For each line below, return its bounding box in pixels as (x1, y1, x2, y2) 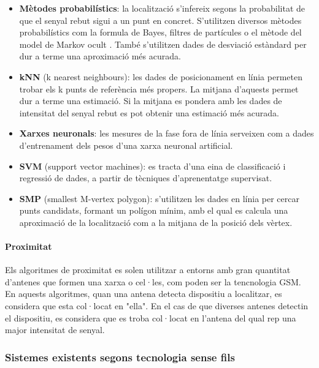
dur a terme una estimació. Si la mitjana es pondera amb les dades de (19, 94, 282, 107)
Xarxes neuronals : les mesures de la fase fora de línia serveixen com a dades (19, 127, 314, 140)
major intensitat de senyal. (5, 323, 105, 336)
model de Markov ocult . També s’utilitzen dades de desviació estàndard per (19, 37, 307, 50)
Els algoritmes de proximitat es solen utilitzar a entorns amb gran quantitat (5, 263, 291, 276)
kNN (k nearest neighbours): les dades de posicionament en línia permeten (19, 70, 302, 83)
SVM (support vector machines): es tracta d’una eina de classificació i (19, 159, 286, 172)
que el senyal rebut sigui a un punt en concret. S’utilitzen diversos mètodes (19, 13, 302, 26)
